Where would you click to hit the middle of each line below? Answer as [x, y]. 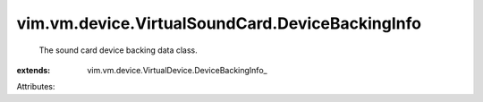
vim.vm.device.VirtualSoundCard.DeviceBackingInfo [219, 23]
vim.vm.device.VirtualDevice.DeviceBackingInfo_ [177, 70]
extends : [34, 70]
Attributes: [36, 87]
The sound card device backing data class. [119, 50]
